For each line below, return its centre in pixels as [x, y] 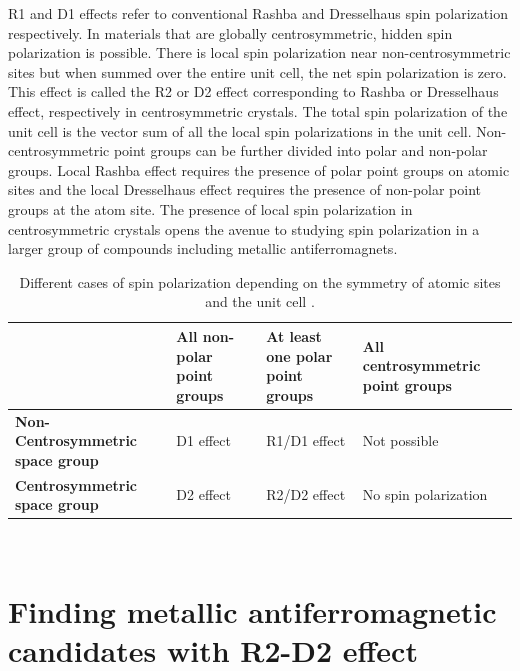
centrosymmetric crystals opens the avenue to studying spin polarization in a [244, 228]
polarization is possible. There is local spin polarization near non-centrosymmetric [259, 52]
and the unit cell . [260, 301]
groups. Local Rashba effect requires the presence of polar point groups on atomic [259, 169]
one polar [299, 355]
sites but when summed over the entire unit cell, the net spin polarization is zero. [257, 71]
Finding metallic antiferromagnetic [252, 611]
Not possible [400, 440]
